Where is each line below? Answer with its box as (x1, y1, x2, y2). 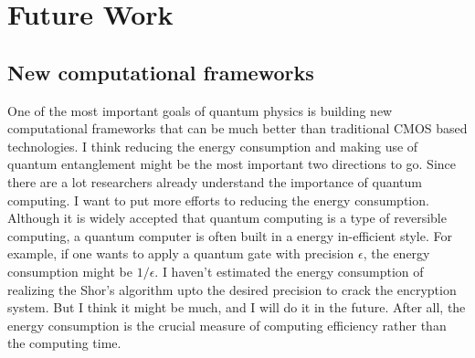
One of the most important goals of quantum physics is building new (7, 100, 393, 120)
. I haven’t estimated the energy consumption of (154, 261, 424, 280)
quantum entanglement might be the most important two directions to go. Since (7, 154, 456, 174)
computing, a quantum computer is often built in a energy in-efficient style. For (7, 226, 452, 245)
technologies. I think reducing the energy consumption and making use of (7, 136, 418, 155)
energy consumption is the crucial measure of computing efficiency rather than (7, 315, 447, 334)
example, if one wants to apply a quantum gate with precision (7, 244, 354, 263)
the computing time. (7, 333, 121, 353)
